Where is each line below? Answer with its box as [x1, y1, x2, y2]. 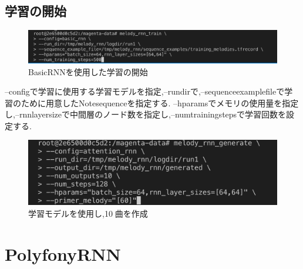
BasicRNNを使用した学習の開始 [28, 65, 148, 78]
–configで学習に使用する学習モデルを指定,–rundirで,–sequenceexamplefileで [5, 85, 285, 97]
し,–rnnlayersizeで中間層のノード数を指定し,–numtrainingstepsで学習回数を [5, 108, 287, 120]
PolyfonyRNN [5, 241, 121, 265]
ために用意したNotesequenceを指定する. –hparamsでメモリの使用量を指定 [21, 96, 299, 109]
